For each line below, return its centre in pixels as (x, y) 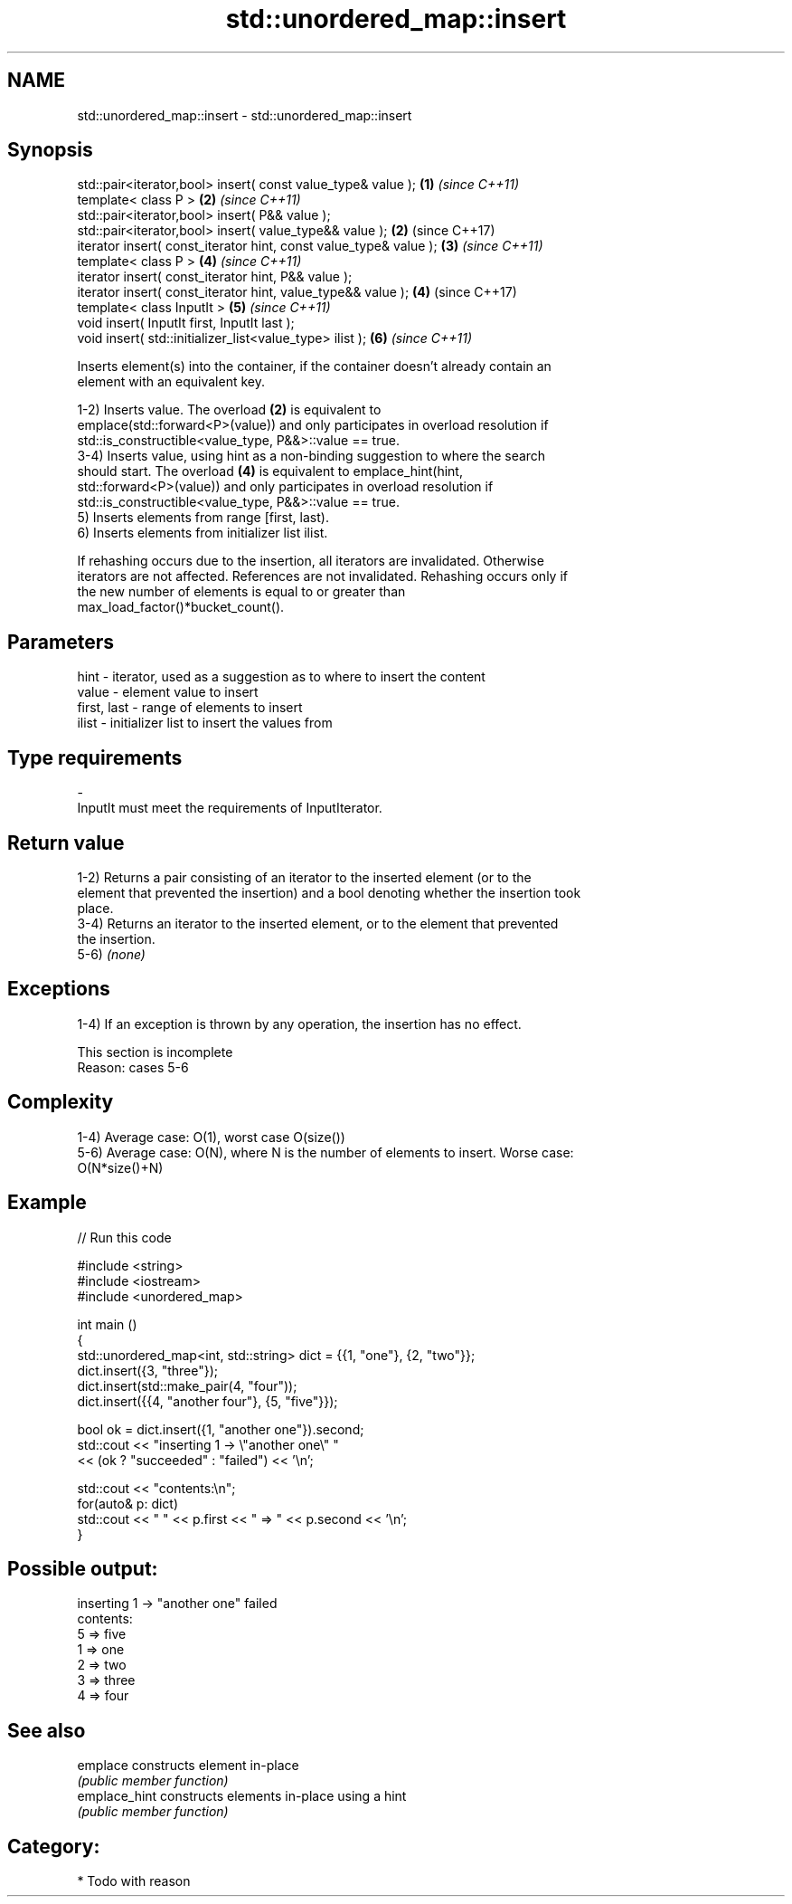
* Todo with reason (134, 1881)
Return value (66, 843)
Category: (54, 1846)
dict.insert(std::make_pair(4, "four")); (187, 1385)
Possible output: (83, 1568)
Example (47, 1203)
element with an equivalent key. (171, 382)
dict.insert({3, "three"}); (147, 1370)
